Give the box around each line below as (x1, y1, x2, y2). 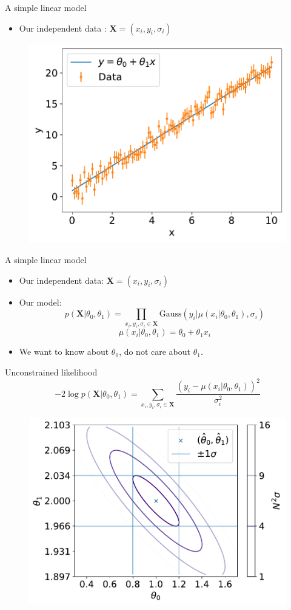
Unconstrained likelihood (5, 366, 98, 378)
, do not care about (119, 345, 191, 358)
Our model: (19, 295, 62, 308)
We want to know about (19, 345, 109, 358)
